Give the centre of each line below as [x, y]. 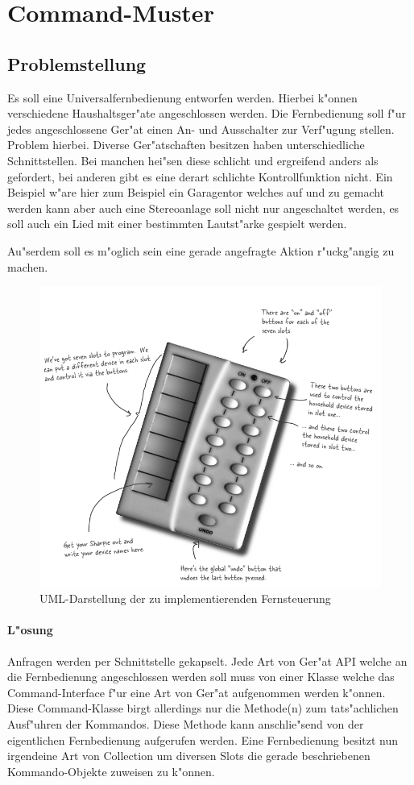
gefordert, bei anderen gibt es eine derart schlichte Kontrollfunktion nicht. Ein [200, 176]
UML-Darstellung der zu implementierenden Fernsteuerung [185, 598]
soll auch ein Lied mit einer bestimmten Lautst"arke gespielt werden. [177, 224]
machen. [28, 266]
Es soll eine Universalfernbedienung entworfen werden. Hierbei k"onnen [182, 97]
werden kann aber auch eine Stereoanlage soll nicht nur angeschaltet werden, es [203, 208]
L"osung [30, 630]
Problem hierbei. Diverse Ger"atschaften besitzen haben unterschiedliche [186, 145]
